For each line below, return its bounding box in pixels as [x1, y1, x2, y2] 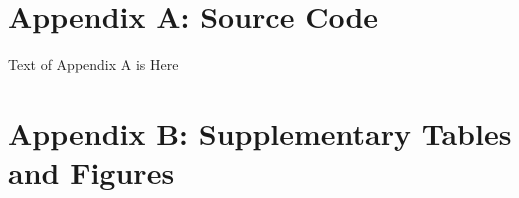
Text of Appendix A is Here [8, 54, 179, 75]
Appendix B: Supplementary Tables [8, 112, 512, 153]
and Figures [8, 152, 175, 193]
